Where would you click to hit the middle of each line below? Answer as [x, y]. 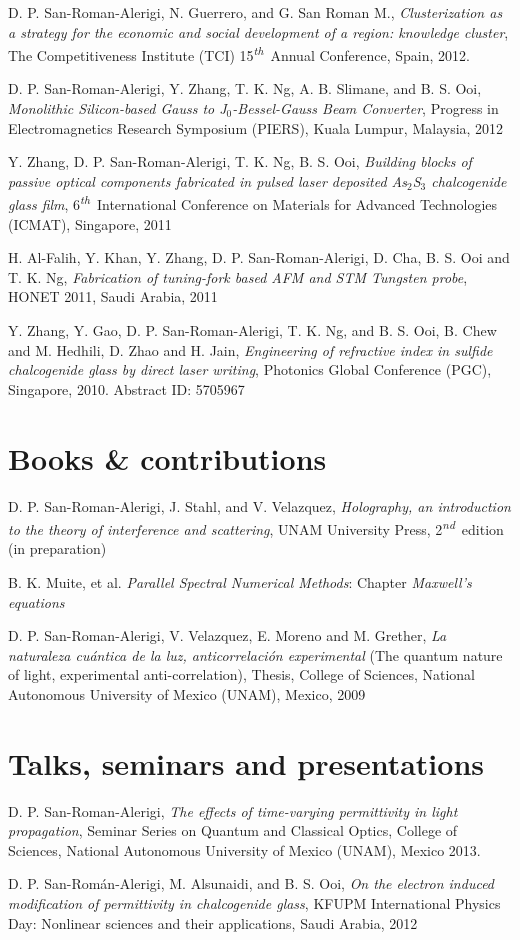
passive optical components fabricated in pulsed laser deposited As [208, 180]
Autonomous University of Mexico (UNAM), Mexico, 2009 [187, 693]
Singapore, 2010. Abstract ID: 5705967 [126, 388]
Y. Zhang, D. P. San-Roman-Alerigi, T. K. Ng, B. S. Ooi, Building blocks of [240, 161]
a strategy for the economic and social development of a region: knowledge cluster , [258, 31]
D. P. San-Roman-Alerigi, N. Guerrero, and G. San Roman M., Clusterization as [255, 12]
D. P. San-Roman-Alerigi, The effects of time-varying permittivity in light [233, 810]
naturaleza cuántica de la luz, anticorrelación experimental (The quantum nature [255, 654]
